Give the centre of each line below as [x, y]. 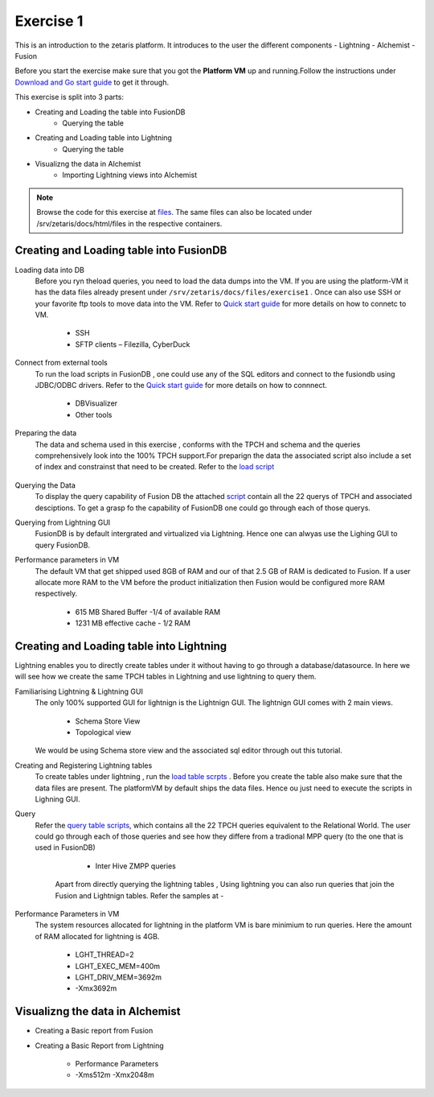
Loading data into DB [49, 270]
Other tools [94, 414]
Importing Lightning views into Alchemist [129, 175]
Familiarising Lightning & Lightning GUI [79, 691]
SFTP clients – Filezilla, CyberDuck [133, 344]
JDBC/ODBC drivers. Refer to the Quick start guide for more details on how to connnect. [181, 386]
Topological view [103, 732]
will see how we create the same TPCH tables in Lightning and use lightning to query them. [166, 677]
